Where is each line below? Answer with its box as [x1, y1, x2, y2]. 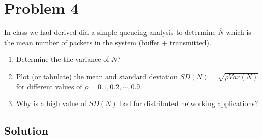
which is [226, 27, 251, 38]
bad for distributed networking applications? [120, 98, 258, 109]
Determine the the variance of [16, 54, 109, 64]
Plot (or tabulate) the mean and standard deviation [16, 71, 178, 81]
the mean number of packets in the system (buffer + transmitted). [4, 37, 211, 47]
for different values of [16, 81, 82, 91]
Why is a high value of [16, 98, 86, 109]
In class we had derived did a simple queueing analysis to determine [4, 27, 216, 38]
